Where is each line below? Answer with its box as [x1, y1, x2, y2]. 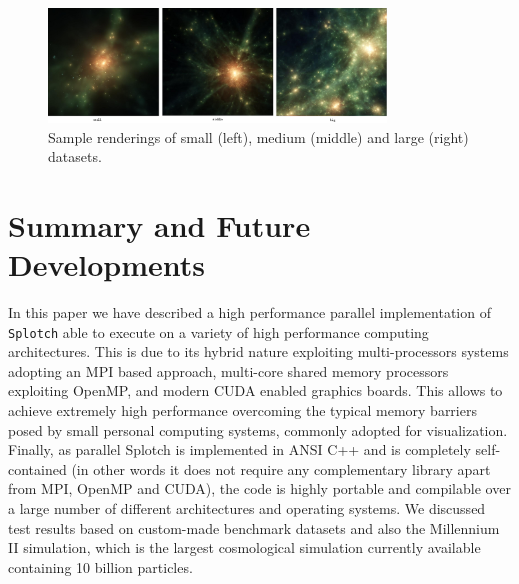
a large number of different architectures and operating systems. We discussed [8, 498, 486, 519]
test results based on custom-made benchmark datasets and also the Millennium [8, 517, 500, 538]
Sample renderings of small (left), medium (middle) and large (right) [48, 126, 469, 147]
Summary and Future [8, 204, 311, 245]
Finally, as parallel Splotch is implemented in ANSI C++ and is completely [8, 439, 471, 460]
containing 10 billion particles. [8, 556, 193, 577]
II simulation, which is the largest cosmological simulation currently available [8, 537, 481, 558]
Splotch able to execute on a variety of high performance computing [8, 321, 429, 342]
